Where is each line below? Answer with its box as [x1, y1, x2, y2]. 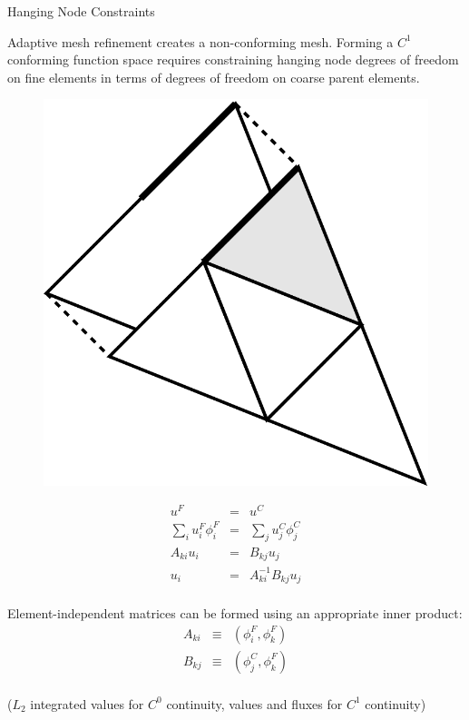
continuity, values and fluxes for [166, 694, 343, 713]
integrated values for [30, 694, 144, 713]
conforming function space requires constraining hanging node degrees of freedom [7, 50, 459, 69]
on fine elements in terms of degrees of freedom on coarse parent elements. [7, 67, 420, 86]
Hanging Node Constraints [7, 2, 155, 20]
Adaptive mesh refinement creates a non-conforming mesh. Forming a [7, 32, 394, 51]
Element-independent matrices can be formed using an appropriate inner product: [7, 604, 463, 623]
